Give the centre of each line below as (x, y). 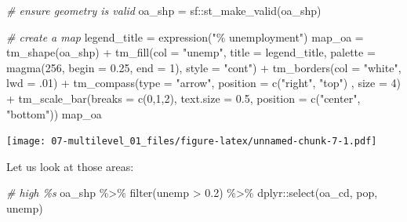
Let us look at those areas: (70, 166)
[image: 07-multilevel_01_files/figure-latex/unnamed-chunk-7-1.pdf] (192, 142)
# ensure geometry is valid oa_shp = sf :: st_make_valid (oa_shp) (164, 10)
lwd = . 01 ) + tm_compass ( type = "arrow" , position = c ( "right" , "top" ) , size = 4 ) (203, 83)
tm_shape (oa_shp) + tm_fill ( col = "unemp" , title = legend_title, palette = (191, 52)
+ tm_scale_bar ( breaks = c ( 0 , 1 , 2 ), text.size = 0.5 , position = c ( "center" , (184, 98)
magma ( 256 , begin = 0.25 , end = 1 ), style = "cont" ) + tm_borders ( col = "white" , (204, 67)
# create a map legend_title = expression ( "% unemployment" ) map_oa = (185, 36)
